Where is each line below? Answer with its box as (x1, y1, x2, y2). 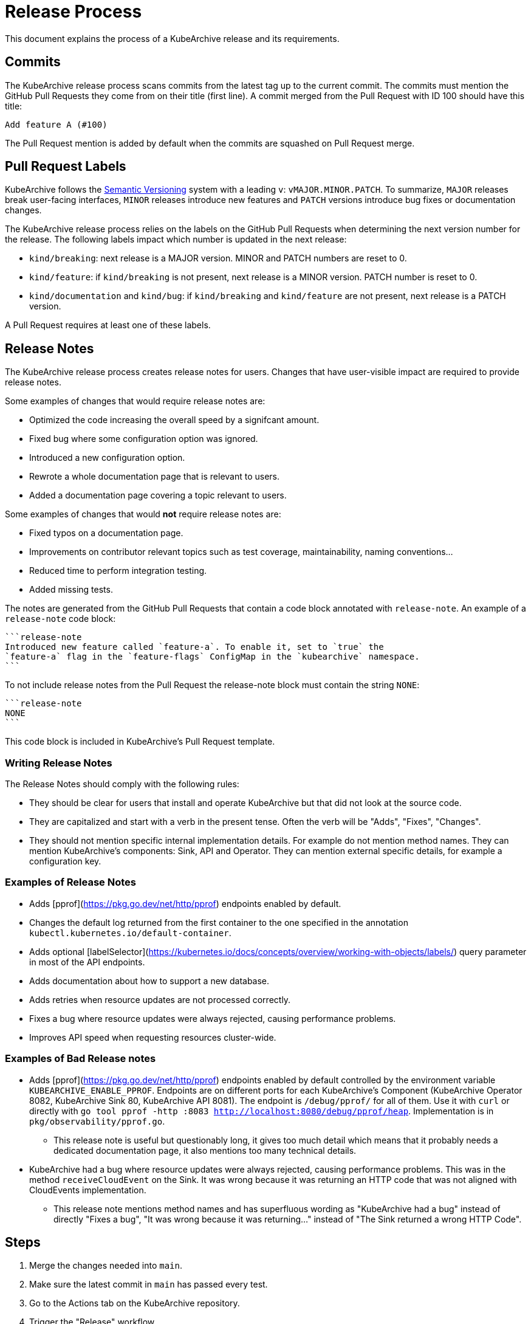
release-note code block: (5, 613, 116, 624)
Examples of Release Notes (5, 876, 136, 889)
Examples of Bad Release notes (5, 1052, 156, 1065)
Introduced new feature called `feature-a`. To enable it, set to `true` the (5, 642, 384, 652)
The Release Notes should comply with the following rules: (5, 779, 239, 790)
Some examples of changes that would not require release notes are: (5, 509, 281, 520)
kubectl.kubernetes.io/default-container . (29, 927, 231, 938)
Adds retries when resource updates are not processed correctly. (29, 994, 291, 1005)
